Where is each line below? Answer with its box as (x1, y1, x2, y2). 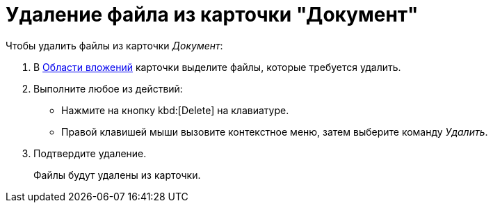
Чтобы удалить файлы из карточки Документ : (6, 39, 223, 51)
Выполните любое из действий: (33, 82, 183, 95)
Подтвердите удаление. (33, 147, 147, 159)
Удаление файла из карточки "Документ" (6, 3, 419, 26)
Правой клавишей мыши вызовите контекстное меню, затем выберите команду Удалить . (61, 125, 488, 138)
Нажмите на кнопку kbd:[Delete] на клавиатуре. (61, 104, 289, 116)
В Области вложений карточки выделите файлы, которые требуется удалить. (33, 61, 401, 73)
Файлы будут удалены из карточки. (33, 168, 201, 181)
